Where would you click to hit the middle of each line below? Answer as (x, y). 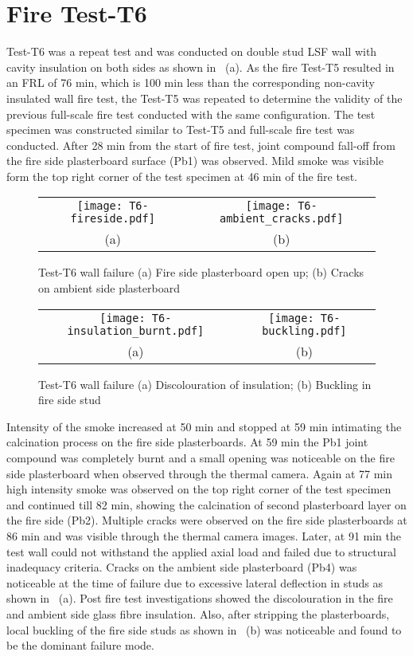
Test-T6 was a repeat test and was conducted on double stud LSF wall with (192, 51)
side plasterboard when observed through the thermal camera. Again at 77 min (200, 473)
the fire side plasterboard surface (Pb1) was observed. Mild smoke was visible (195, 161)
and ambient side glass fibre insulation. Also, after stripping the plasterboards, (198, 613)
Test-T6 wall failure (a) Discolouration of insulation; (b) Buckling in (205, 384)
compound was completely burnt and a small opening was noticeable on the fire (201, 458)
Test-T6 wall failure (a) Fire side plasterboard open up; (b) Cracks (201, 272)
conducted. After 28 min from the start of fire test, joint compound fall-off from (201, 145)
